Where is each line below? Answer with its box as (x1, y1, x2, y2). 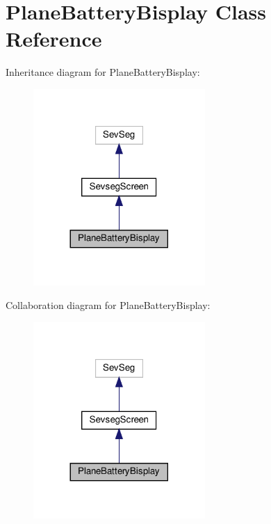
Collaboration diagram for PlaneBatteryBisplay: (6, 297, 211, 312)
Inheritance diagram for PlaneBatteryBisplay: (6, 65, 200, 79)
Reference (6, 24, 102, 53)
